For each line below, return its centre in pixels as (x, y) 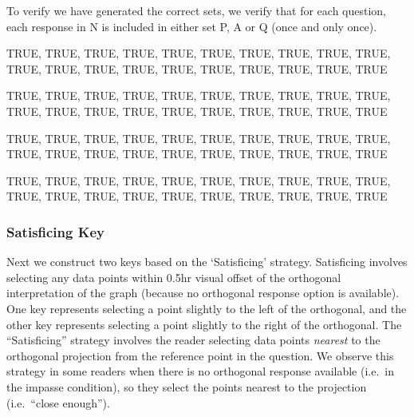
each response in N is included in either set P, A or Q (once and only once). (192, 26)
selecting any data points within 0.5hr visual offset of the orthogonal (174, 277)
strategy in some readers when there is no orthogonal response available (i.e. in (201, 371)
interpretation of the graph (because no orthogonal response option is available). (203, 293)
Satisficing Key (56, 231)
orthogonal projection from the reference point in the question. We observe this (200, 355)
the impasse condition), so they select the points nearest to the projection (187, 386)
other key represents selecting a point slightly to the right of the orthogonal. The (204, 324)
